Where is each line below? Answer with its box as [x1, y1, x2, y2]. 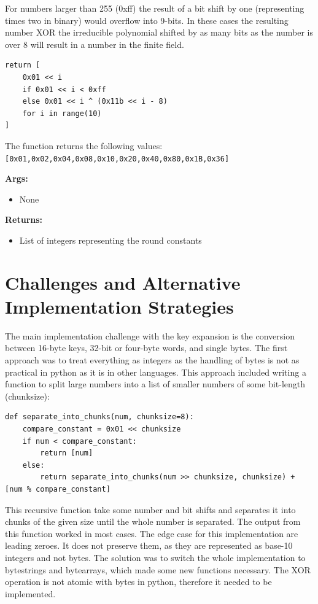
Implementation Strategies [5, 293, 234, 319]
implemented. [5, 587, 56, 600]
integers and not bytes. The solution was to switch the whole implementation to [5, 551, 306, 563]
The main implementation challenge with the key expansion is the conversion [5, 329, 295, 342]
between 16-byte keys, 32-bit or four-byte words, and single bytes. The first [5, 341, 288, 354]
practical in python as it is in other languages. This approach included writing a [5, 365, 306, 378]
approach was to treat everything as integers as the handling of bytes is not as [5, 354, 300, 366]
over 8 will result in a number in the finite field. [5, 37, 184, 50]
